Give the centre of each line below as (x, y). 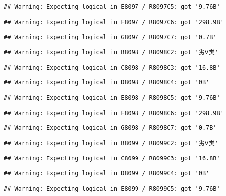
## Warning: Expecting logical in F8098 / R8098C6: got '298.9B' (114, 113)
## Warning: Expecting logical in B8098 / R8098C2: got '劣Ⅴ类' (111, 52)
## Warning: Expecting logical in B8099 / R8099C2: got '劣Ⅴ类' (111, 143)
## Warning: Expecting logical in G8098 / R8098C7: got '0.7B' (110, 128)
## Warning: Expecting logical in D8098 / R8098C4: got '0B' (107, 83)
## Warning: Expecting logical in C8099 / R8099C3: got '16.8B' (112, 158)
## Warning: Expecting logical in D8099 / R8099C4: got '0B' (107, 174)
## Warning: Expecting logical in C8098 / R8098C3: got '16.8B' (112, 67)
